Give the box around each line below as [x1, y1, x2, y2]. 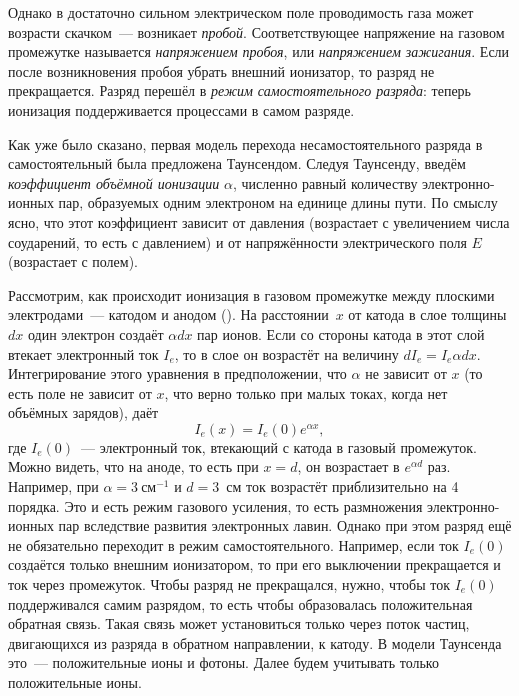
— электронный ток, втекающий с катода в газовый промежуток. [81, 436, 477, 457]
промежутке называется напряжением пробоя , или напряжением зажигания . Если [8, 41, 510, 62]
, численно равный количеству [232, 172, 418, 193]
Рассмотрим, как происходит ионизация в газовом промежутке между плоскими [8, 284, 495, 305]
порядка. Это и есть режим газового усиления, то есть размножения [8, 495, 423, 516]
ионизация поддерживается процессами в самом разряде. [8, 99, 355, 120]
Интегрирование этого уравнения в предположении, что [8, 363, 347, 384]
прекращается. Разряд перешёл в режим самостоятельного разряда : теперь [8, 80, 472, 101]
